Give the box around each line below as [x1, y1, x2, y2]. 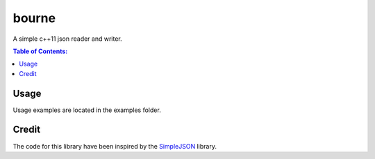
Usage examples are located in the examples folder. [12, 106, 161, 114]
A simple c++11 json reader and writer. [12, 35, 123, 43]
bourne [12, 10, 56, 26]
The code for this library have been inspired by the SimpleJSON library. [12, 142, 217, 150]
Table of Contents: [12, 47, 68, 55]
